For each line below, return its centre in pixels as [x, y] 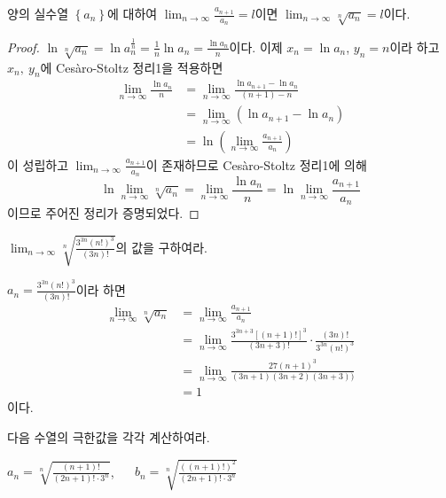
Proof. [23, 47]
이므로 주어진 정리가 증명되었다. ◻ [103, 213]
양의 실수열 [38, 13]
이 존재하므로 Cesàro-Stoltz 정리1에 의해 [256, 164]
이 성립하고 [38, 164]
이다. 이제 [256, 47]
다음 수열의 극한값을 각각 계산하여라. [109, 436]
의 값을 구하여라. [161, 247]
